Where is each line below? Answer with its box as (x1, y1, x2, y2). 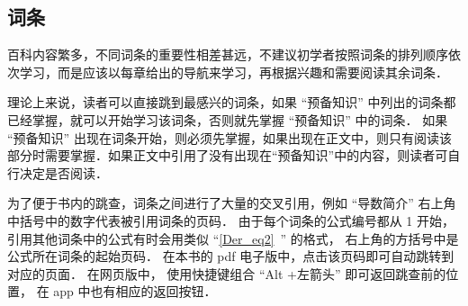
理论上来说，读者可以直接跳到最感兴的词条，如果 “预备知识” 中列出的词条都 (7, 93, 456, 112)
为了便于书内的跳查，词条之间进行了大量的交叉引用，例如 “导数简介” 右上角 (7, 193, 456, 212)
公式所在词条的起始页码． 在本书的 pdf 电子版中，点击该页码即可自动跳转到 (7, 247, 454, 265)
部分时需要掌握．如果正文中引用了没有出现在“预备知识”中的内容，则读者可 (7, 146, 448, 165)
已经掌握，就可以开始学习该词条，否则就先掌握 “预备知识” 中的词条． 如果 (7, 110, 448, 129)
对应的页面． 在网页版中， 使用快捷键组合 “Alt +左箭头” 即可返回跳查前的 (7, 264, 446, 283)
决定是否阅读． (19, 163, 108, 182)
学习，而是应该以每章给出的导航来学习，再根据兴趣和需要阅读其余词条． (19, 62, 448, 81)
